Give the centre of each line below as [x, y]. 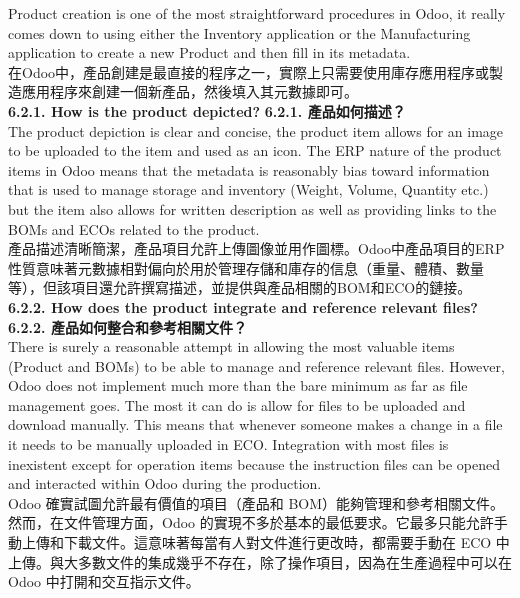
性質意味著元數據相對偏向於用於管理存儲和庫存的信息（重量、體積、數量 [246, 267]
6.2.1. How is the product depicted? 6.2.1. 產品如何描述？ [207, 110]
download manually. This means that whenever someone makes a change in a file [255, 424]
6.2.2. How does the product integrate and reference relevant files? [243, 306]
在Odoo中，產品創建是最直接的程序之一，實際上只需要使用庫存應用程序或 [249, 71]
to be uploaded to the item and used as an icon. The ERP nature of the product [255, 150]
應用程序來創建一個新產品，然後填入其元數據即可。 [189, 91]
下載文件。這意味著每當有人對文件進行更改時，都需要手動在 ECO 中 [286, 542]
